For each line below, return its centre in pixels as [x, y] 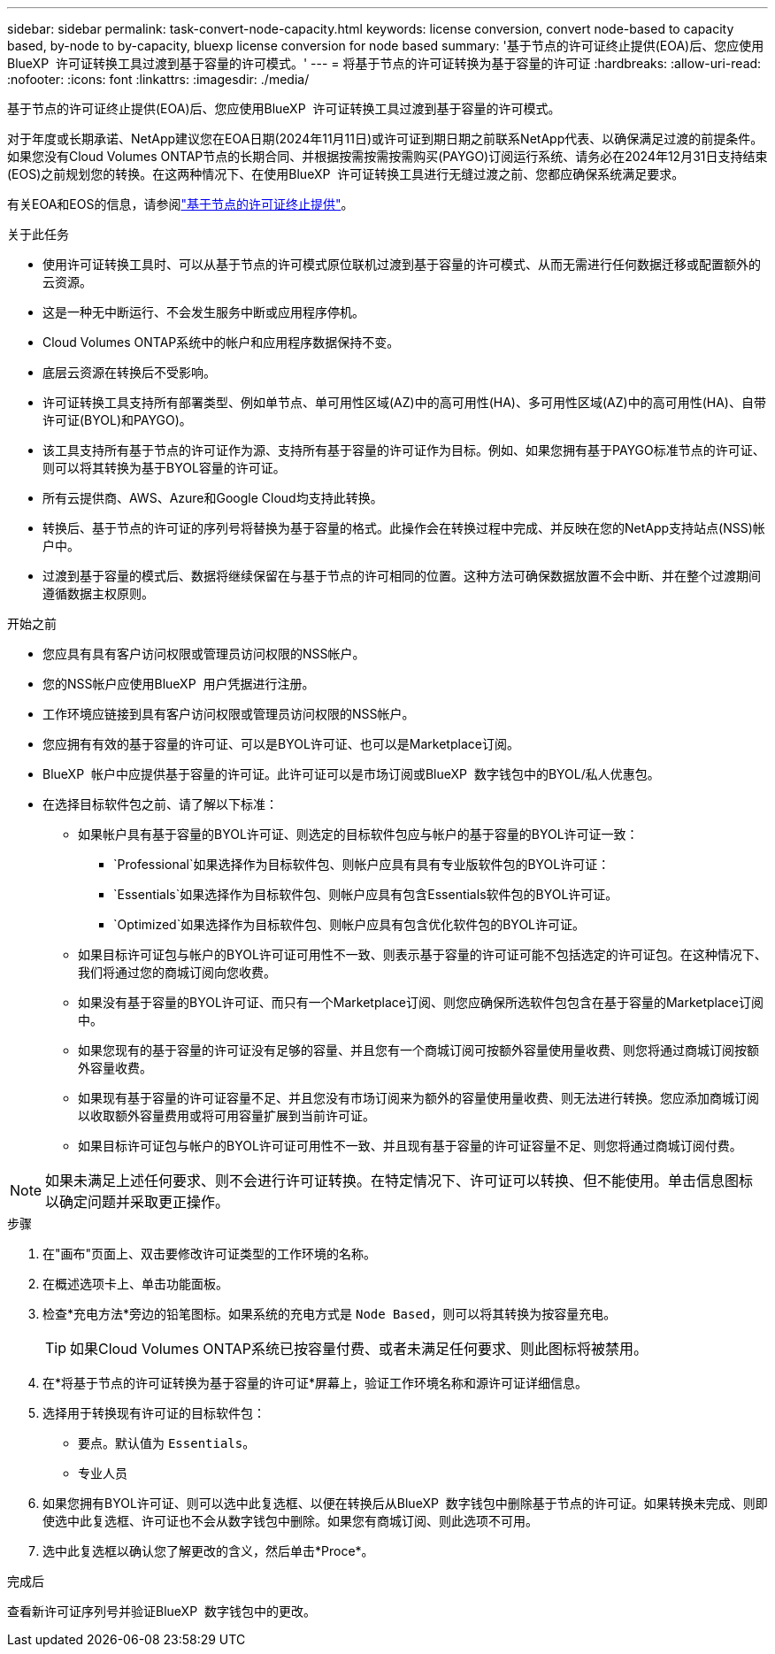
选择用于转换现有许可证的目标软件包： [154, 1413]
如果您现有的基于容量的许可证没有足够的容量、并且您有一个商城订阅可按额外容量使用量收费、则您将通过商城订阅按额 [418, 1050]
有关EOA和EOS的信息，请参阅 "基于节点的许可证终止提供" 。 [180, 204]
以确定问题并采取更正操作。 [138, 1202]
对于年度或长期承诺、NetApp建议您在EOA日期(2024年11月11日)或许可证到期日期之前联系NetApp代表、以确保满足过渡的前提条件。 [385, 138]
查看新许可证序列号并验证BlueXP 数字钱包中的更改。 [161, 1611]
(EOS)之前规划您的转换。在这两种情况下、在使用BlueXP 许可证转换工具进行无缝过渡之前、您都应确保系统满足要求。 [346, 174]
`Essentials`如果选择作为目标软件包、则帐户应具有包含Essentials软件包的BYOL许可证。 [366, 894]
